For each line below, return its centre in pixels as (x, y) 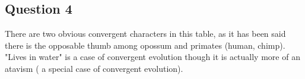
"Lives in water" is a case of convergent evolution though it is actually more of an (152, 57)
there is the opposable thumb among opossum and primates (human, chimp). (145, 45)
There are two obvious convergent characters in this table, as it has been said (145, 34)
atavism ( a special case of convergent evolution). (94, 68)
